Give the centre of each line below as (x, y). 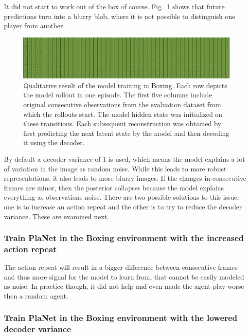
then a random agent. (36, 296)
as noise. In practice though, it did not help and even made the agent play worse (124, 286)
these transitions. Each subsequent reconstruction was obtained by (122, 123)
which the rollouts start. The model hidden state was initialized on (123, 114)
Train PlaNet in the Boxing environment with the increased (124, 238)
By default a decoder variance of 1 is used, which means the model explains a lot (125, 159)
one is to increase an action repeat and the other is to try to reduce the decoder (123, 206)
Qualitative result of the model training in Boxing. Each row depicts (125, 85)
